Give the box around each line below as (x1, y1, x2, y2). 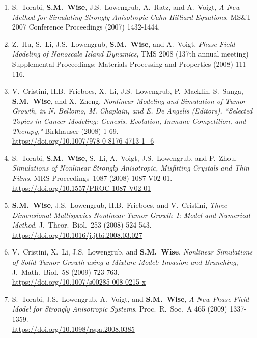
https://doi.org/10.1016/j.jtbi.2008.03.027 (12, 229, 142, 240)
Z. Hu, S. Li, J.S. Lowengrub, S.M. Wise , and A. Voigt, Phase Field (12, 38, 235, 49)
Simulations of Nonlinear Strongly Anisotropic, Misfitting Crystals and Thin (12, 162, 249, 173)
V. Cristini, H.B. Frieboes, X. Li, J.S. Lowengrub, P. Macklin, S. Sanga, (12, 86, 243, 96)
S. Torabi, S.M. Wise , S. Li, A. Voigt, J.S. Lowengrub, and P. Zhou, (12, 152, 237, 163)
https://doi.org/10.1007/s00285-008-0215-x (12, 276, 146, 287)
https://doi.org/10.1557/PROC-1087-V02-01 (12, 182, 151, 193)
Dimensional (12, 209, 51, 220)
